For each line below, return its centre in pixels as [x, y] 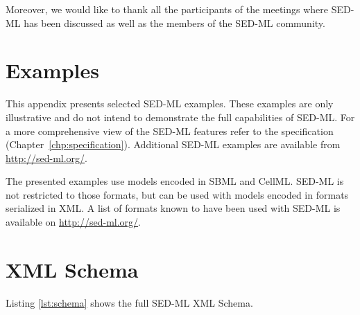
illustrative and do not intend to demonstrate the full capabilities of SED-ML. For [180, 117]
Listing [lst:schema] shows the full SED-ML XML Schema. [129, 302]
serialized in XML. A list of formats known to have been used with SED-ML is [173, 208]
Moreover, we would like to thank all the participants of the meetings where [167, 9]
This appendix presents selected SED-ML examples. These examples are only [170, 103]
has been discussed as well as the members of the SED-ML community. [174, 22]
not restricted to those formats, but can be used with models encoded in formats [177, 194]
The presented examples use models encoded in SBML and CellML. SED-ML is [175, 181]
